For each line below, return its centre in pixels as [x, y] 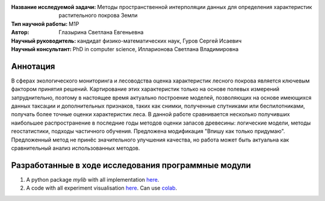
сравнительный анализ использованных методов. [76, 148]
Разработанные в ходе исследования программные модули [131, 165]
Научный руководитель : [44, 41]
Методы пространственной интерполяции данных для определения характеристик [205, 7]
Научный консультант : [42, 49]
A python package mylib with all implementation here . [93, 179]
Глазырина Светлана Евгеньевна [101, 32]
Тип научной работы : [39, 23]
